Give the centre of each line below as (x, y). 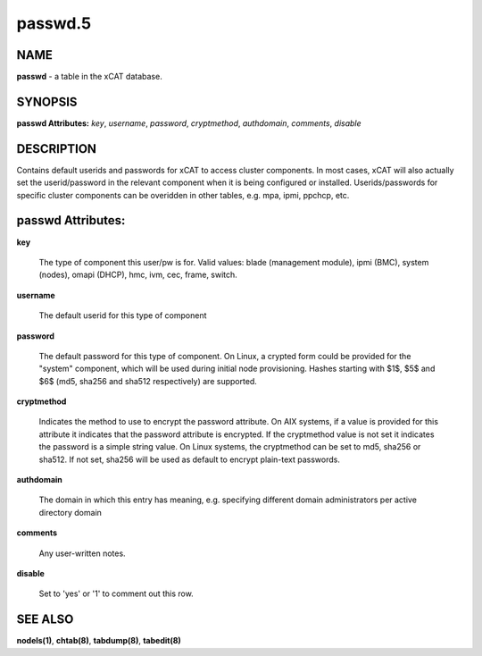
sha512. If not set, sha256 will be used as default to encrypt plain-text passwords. (190, 459)
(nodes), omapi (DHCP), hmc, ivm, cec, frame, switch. (138, 275)
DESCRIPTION (57, 149)
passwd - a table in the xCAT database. (89, 77)
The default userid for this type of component (123, 315)
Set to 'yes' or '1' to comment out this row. (116, 593)
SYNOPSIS (47, 101)
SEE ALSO (45, 620)
